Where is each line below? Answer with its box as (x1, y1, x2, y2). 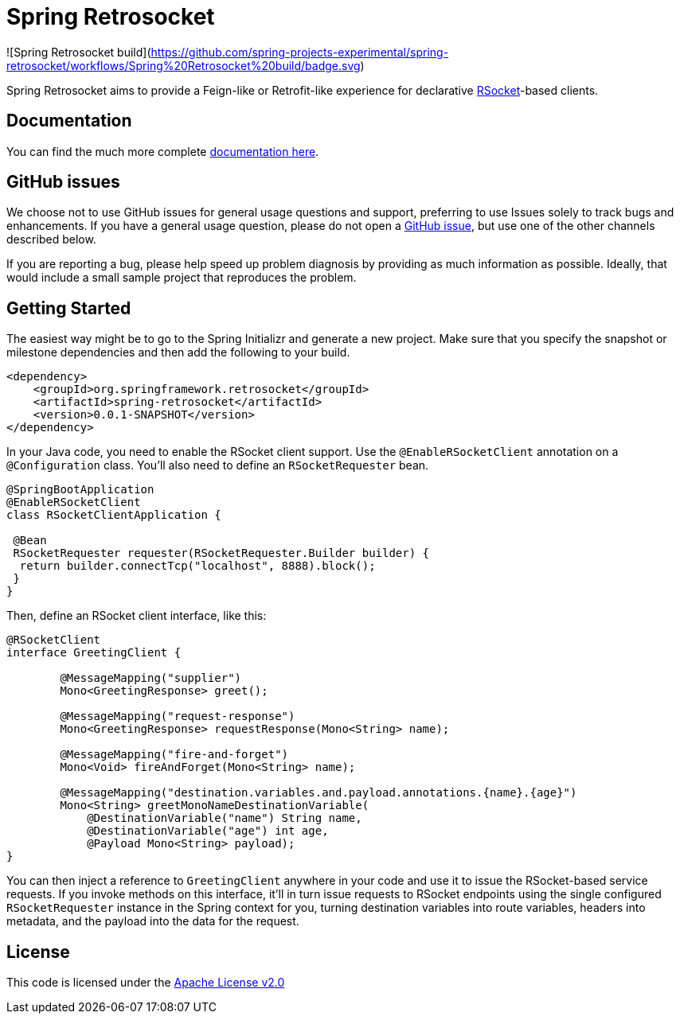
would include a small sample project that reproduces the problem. (6, 271, 357, 285)
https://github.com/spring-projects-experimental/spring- (150, 45, 449, 59)
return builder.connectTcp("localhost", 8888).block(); (19, 559, 376, 573)
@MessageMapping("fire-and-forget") (60, 748, 289, 761)
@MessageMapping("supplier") (60, 672, 242, 685)
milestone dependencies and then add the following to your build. (6, 345, 350, 360)
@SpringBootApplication (6, 483, 154, 496)
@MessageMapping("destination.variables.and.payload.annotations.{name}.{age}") (60, 786, 577, 800)
